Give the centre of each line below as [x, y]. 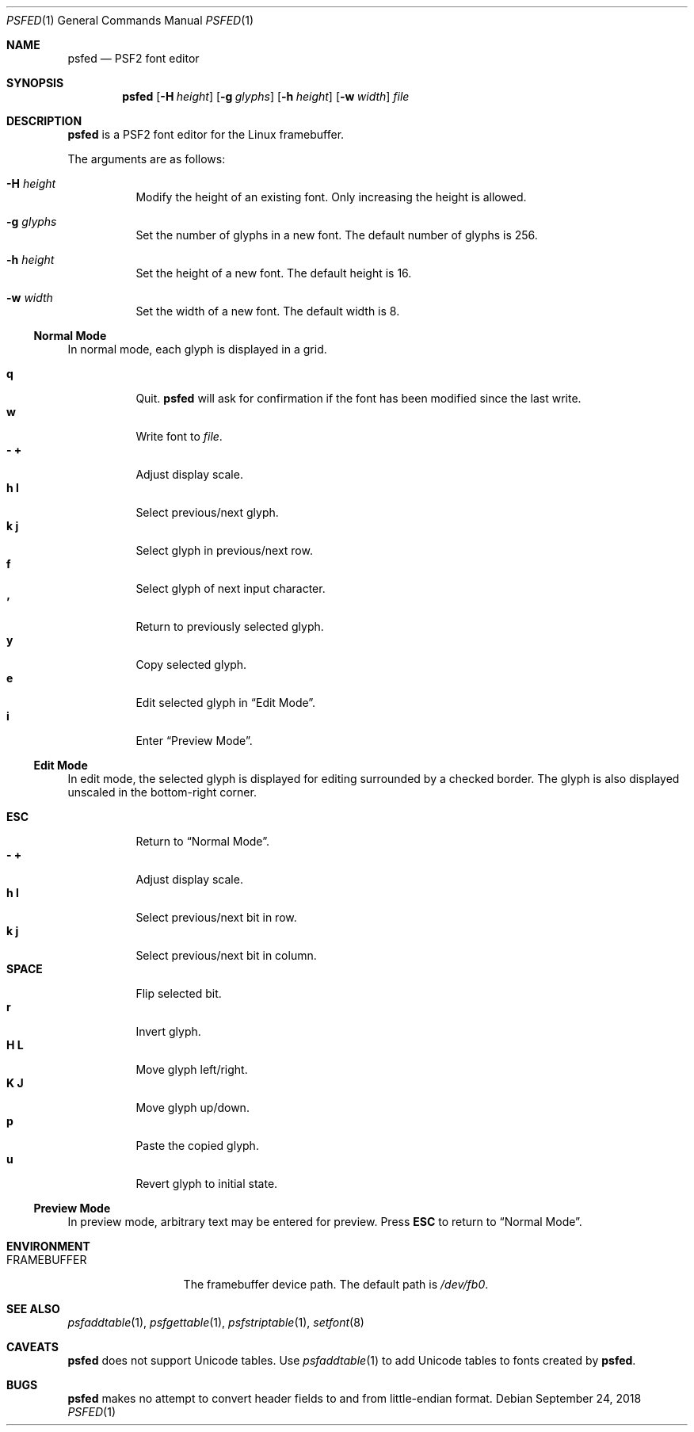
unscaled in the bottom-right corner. [162, 792]
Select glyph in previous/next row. [224, 550]
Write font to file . [179, 436]
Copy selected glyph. [191, 664]
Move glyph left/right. [192, 1069]
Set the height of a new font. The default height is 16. [274, 273]
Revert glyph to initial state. [207, 1184]
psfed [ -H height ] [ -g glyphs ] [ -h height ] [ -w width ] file [266, 96]
